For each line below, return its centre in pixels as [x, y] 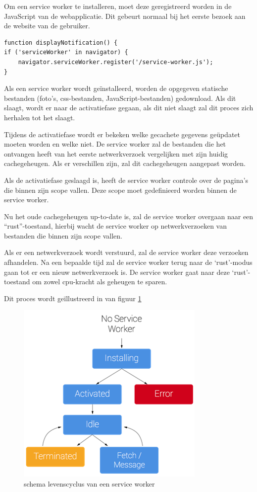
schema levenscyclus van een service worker [89, 484]
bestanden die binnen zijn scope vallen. [63, 235]
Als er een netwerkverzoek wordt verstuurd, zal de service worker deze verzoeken [126, 252]
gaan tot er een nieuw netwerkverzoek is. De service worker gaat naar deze [117, 272]
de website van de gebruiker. [47, 26]
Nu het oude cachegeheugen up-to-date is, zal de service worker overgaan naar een [129, 216]
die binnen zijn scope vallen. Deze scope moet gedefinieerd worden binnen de [120, 190]
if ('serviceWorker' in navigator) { [66, 52]
